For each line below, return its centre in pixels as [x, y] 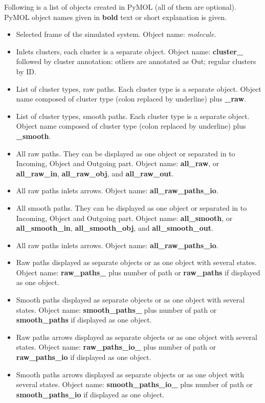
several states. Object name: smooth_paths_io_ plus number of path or [134, 384]
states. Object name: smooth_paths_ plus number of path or [116, 309]
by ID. [26, 71]
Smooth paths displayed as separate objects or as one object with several [130, 300]
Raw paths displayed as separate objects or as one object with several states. [136, 262]
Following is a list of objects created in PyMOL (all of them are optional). [120, 7]
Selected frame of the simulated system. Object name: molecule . [116, 34]
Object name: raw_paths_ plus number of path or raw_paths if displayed [138, 272]
